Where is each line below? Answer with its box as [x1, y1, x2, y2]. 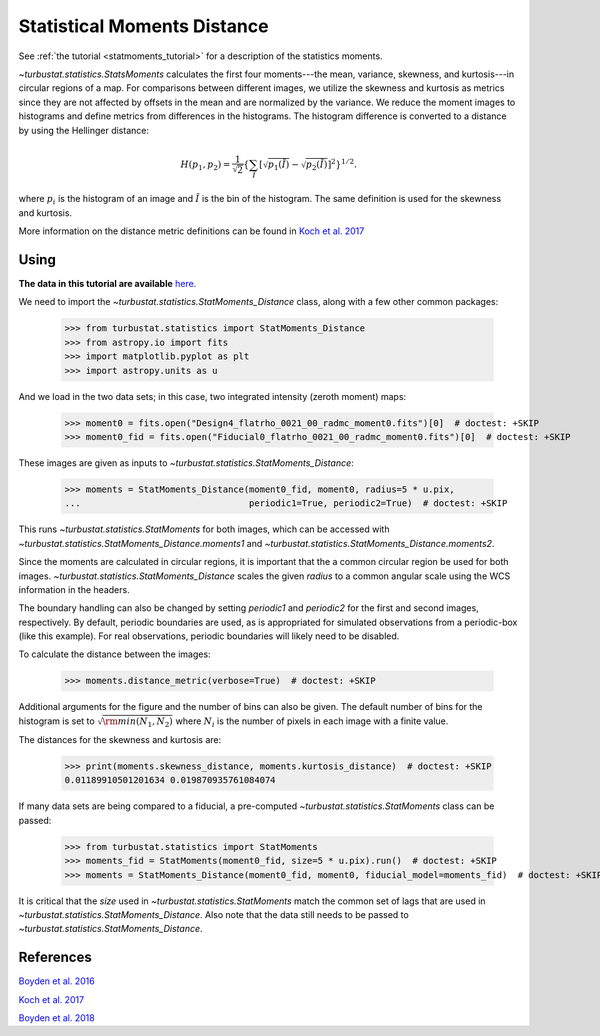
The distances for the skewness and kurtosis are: [18, 734, 222, 745]
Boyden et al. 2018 [18, 1011, 95, 1024]
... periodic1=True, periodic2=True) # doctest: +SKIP [64, 498, 508, 509]
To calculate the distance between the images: [18, 648, 211, 660]
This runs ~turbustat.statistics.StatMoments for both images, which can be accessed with [18, 523, 390, 535]
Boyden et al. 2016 [18, 975, 95, 987]
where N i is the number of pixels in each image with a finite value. [175, 715, 449, 729]
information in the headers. [18, 583, 130, 595]
